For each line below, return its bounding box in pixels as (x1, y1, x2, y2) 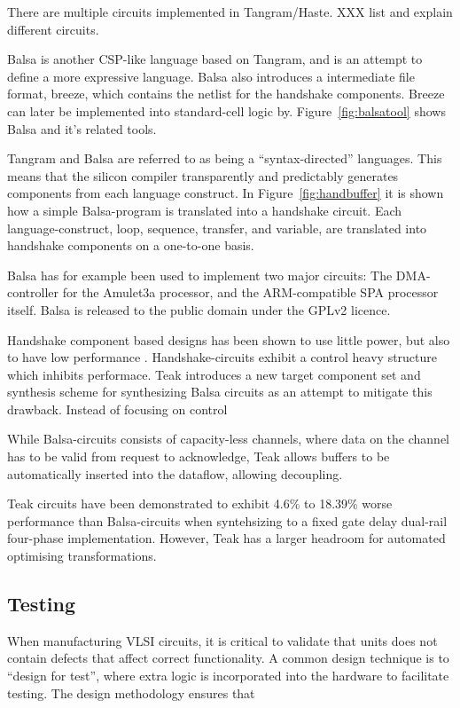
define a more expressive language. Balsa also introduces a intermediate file (7, 67, 415, 85)
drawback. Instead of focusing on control (7, 399, 228, 418)
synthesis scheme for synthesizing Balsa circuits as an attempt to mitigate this (7, 382, 433, 401)
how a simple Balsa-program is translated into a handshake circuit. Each (7, 201, 402, 219)
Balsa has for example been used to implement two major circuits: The (7, 265, 393, 284)
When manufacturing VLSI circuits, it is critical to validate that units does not (7, 631, 438, 649)
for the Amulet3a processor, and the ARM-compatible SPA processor (62, 283, 439, 302)
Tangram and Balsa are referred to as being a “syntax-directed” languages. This (7, 149, 442, 168)
